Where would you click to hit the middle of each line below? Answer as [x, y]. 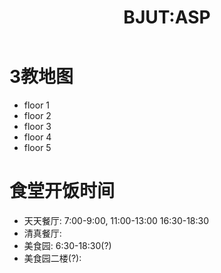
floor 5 [37, 147]
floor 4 [37, 137]
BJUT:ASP [167, 17]
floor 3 [37, 126]
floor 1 [37, 105]
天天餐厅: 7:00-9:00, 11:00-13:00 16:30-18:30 [116, 220]
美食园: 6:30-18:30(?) [67, 245]
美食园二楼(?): [52, 258]
